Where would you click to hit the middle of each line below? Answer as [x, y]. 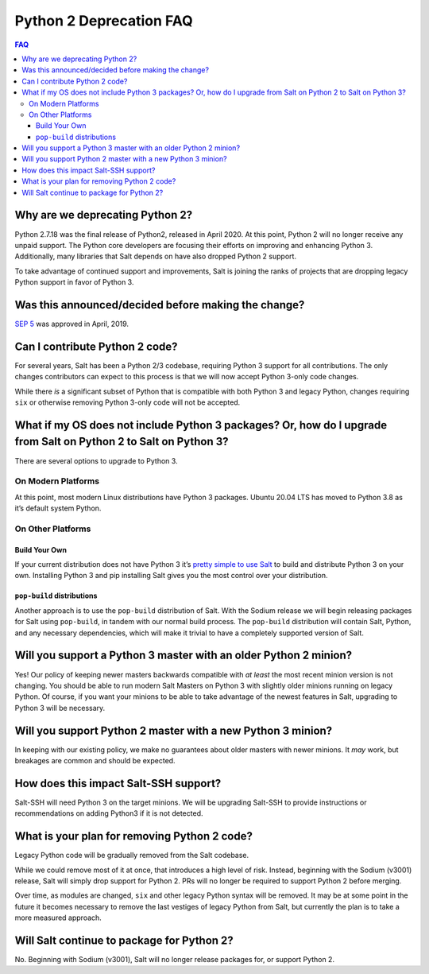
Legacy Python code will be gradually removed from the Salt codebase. [132, 856]
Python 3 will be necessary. [60, 708]
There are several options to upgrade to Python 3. [96, 460]
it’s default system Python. [58, 508]
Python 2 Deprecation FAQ [104, 21]
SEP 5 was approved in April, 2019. [72, 324]
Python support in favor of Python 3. [74, 282]
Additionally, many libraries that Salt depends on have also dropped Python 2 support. [156, 256]
